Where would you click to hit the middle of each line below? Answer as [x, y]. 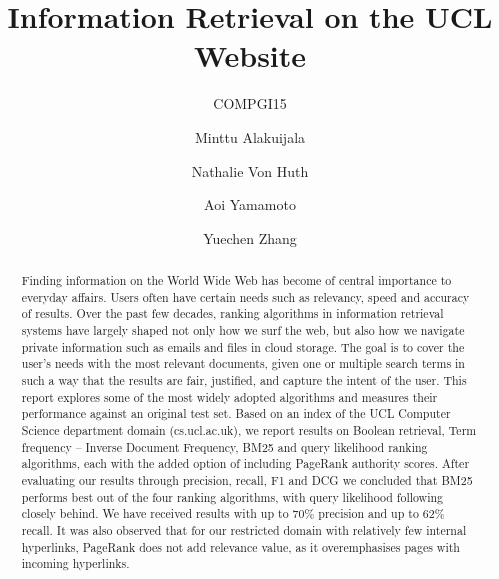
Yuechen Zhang [250, 237]
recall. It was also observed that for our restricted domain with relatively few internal [244, 529]
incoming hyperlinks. [75, 563]
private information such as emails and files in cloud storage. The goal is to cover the [243, 346]
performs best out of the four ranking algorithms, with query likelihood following [232, 496]
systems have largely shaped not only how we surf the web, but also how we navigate [243, 330]
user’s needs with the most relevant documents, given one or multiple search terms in [243, 363]
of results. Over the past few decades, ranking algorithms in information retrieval [232, 313]
